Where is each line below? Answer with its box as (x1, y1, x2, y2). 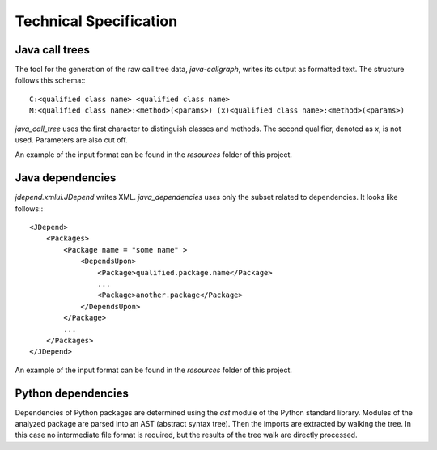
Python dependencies (15, 386, 129, 400)
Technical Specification (15, 12, 178, 30)
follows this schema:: (15, 75, 86, 85)
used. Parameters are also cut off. (15, 135, 129, 145)
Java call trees (15, 43, 91, 57)
